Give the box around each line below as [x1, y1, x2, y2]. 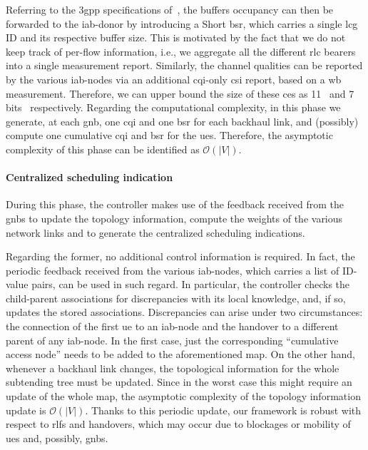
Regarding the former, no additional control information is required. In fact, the [6, 249, 355, 264]
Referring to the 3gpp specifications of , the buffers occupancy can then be [6, 2, 334, 16]
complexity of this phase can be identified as [6, 141, 200, 156]
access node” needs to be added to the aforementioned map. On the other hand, [6, 347, 355, 362]
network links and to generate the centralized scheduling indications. [6, 225, 305, 240]
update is [6, 402, 46, 417]
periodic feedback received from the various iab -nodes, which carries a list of [6, 262, 339, 277]
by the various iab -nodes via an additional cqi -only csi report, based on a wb [6, 71, 342, 86]
